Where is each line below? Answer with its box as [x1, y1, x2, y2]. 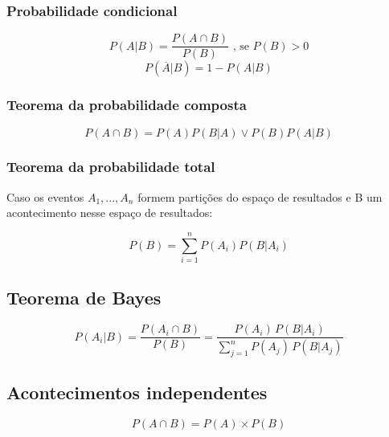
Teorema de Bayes [6, 285, 162, 310]
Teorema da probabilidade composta [6, 95, 247, 115]
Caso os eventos [6, 188, 84, 205]
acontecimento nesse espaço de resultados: [6, 204, 213, 221]
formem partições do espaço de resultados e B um [137, 188, 383, 205]
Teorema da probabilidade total [6, 157, 215, 177]
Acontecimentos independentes [6, 380, 268, 405]
